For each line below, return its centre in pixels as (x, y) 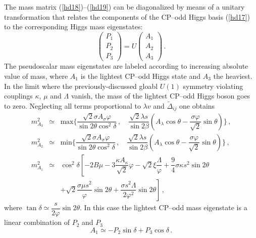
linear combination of (37, 222)
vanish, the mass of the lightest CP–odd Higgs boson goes (161, 96)
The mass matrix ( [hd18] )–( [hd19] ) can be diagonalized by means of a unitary (124, 7)
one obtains (197, 105)
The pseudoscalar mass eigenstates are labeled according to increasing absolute (126, 66)
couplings (18, 96)
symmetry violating (213, 86)
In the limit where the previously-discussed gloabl (81, 86)
